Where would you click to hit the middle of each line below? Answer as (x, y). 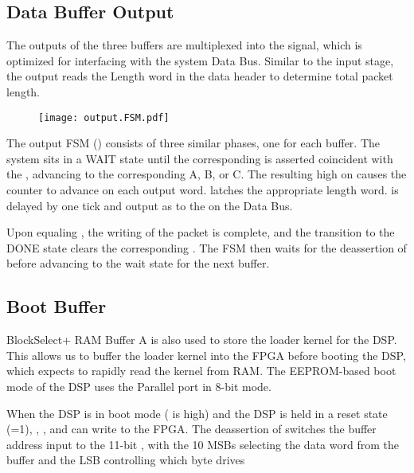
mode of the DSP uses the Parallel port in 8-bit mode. (139, 386)
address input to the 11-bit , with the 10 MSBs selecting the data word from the (203, 444)
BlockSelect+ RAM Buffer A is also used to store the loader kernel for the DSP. (202, 340)
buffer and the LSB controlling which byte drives (126, 460)
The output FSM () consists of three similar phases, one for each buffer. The (193, 143)
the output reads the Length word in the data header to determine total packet (200, 76)
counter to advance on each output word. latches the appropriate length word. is (203, 190)
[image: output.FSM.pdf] (104, 117)
